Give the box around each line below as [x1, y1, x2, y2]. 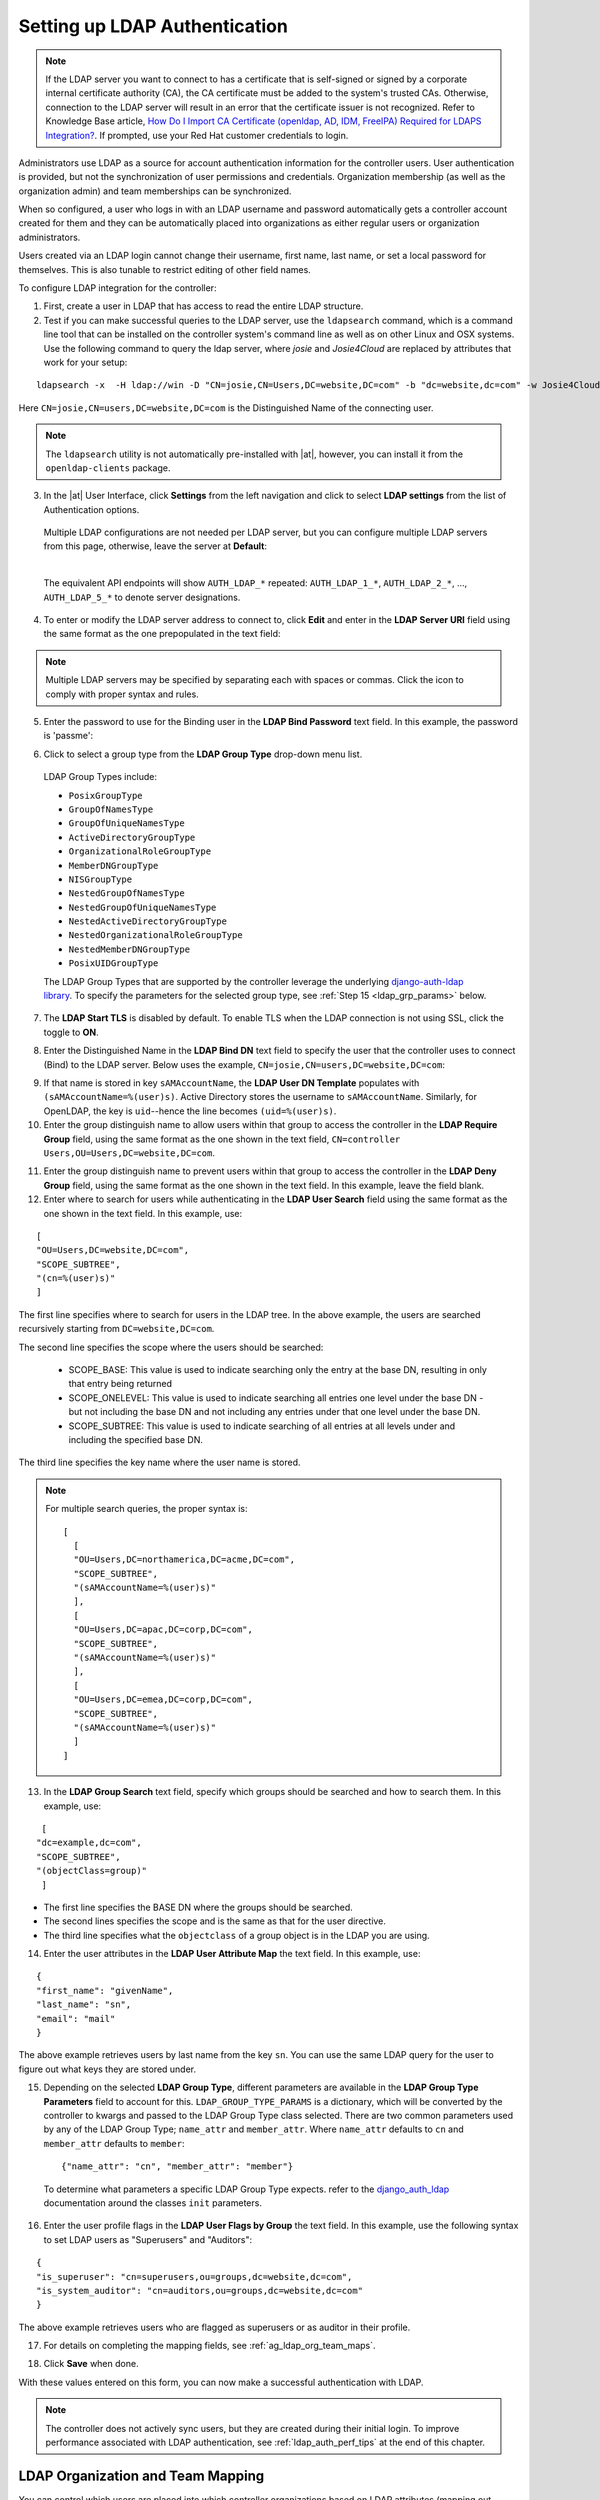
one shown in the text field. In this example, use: [43, 1207, 243, 1219]
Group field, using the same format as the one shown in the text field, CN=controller [43, 1133, 401, 1145]
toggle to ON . [43, 1026, 99, 1038]
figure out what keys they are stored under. [18, 2063, 197, 2075]
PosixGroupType [68, 790, 144, 801]
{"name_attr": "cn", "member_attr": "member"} [61, 2161, 294, 2172]
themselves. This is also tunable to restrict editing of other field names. [18, 263, 312, 275]
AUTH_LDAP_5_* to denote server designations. [43, 591, 241, 603]
